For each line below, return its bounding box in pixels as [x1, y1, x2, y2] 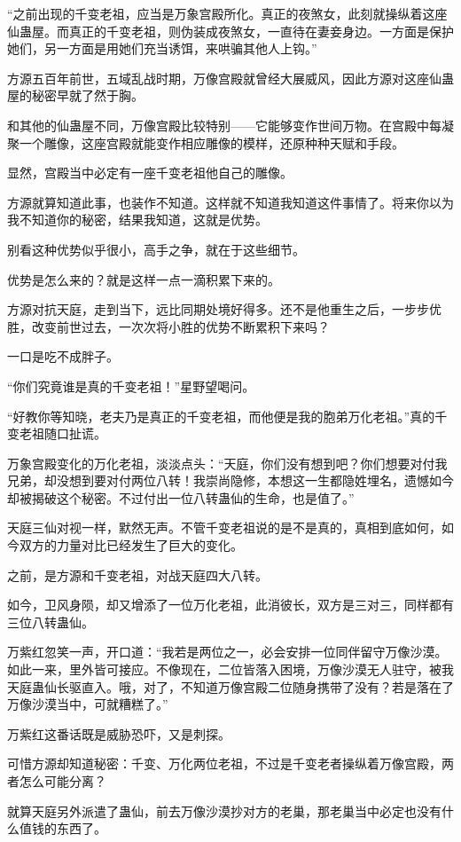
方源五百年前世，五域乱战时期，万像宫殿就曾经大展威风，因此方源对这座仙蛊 [7, 68, 454, 87]
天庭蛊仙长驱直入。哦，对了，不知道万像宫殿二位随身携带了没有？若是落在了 [7, 677, 454, 696]
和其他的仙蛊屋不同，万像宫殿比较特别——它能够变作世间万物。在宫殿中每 [7, 115, 441, 134]
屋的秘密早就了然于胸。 [7, 86, 144, 105]
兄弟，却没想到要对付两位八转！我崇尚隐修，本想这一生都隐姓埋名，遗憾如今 [7, 471, 454, 490]
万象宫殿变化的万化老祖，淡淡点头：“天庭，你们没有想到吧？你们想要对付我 [7, 453, 448, 472]
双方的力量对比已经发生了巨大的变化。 [19, 536, 243, 555]
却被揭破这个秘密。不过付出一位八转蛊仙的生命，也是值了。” [7, 488, 355, 507]
